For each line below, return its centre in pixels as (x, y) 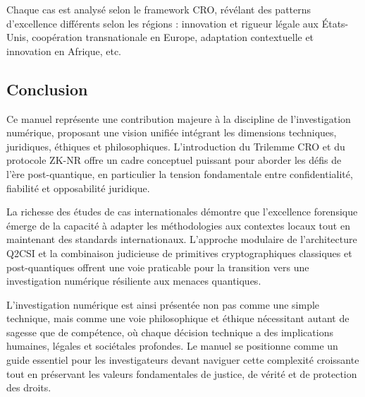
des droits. (29, 387)
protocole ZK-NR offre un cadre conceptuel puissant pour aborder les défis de (174, 160)
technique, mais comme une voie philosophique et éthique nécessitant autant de (178, 318)
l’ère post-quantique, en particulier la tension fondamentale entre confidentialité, (180, 173)
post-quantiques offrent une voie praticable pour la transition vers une (158, 267)
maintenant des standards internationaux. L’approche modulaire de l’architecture (182, 239)
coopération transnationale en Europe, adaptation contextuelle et (173, 37)
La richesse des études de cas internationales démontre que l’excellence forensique (182, 212)
